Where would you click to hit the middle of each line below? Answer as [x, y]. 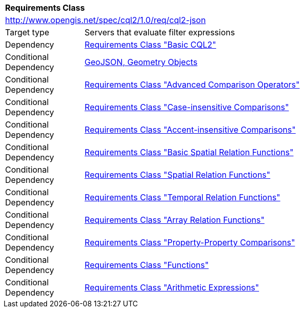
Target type [27, 32]
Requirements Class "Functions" [147, 265]
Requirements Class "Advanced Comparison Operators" [192, 85]
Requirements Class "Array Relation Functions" [174, 220]
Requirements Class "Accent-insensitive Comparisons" [190, 130]
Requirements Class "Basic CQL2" [150, 45]
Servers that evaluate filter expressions [160, 32]
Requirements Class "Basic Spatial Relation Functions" [189, 152]
